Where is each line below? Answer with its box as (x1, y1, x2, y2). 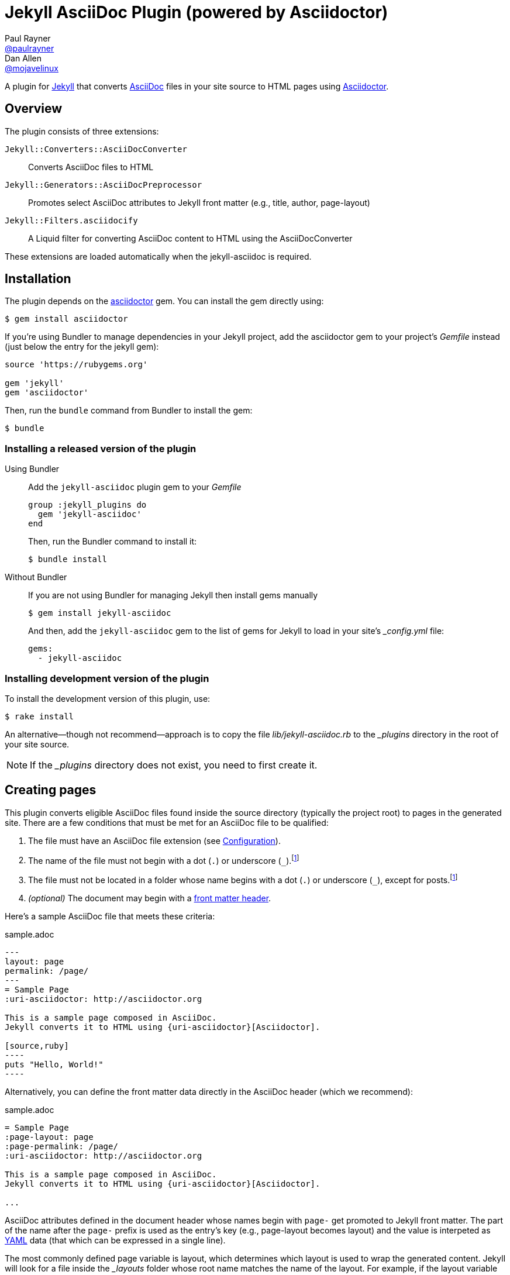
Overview (5, 101, 63, 116)
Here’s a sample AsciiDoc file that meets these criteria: (5, 911, 215, 922)
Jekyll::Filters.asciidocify (5, 215, 138, 225)
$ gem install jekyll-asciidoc (28, 608, 171, 618)
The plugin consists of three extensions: (5, 126, 159, 136)
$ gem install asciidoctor (5, 314, 128, 324)
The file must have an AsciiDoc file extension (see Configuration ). (28, 835, 281, 846)
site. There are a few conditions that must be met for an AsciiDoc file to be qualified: (5, 817, 329, 828)
